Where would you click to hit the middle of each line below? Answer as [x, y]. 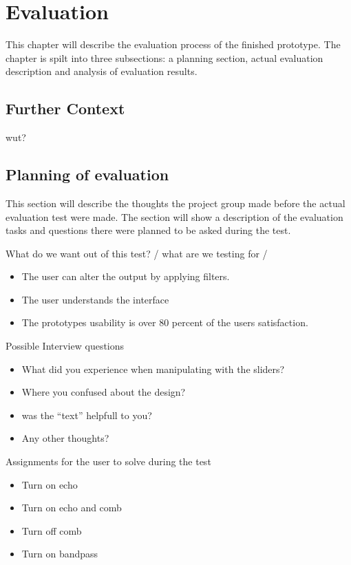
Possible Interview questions [65, 346]
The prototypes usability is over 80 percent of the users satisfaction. [165, 322]
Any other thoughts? [65, 438]
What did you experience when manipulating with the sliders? [153, 369]
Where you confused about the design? [104, 392]
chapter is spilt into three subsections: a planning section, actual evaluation [164, 57]
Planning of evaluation [87, 174]
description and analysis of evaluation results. [102, 71]
